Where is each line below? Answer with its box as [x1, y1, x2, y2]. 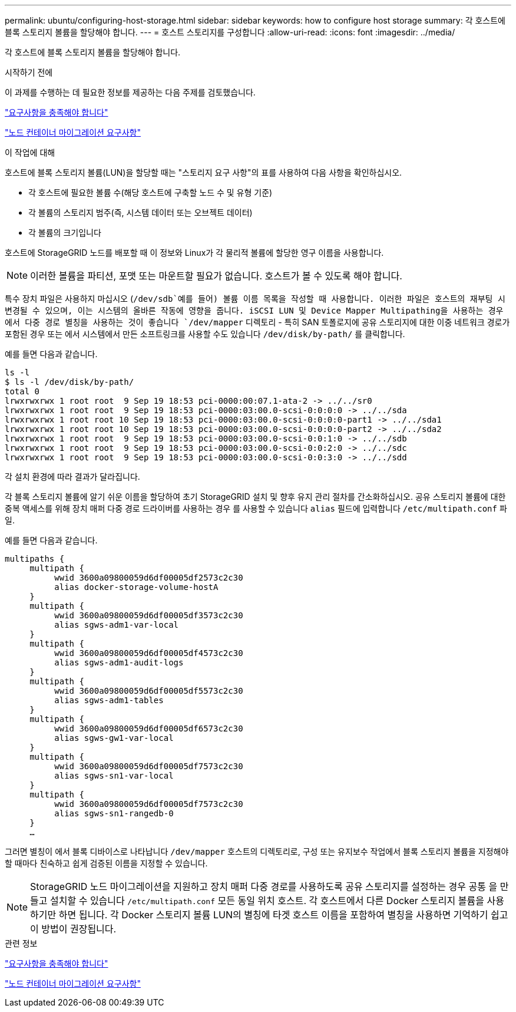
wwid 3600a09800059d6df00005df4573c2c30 [54, 648, 243, 658]
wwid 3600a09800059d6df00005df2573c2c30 [54, 573, 243, 582]
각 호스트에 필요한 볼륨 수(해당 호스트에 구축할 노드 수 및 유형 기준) [28, 187, 273, 197]
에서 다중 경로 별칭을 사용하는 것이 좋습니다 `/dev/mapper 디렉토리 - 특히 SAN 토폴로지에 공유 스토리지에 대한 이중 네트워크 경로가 [5, 317, 510, 327]
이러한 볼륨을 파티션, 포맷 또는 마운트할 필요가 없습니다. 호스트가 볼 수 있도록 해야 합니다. [30, 270, 402, 282]
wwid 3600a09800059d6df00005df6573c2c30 [54, 724, 243, 733]
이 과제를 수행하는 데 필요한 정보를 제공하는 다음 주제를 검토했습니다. [5, 87, 256, 97]
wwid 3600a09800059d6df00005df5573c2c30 [54, 686, 243, 695]
